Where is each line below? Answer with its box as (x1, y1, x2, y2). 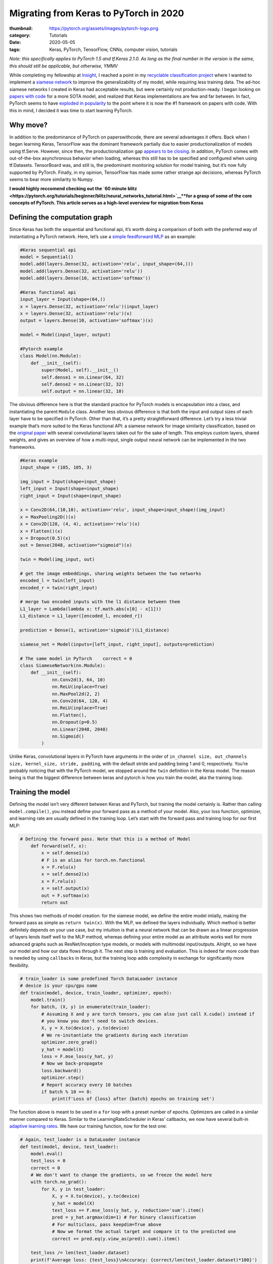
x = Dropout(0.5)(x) (20, 535, 71, 541)
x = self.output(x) (41, 885, 89, 891)
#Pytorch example (20, 346, 63, 352)
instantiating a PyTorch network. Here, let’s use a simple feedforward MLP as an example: (9, 233, 197, 240)
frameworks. (9, 444, 36, 450)
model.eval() (30, 1151, 63, 1156)
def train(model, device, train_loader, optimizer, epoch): (20, 990, 172, 996)
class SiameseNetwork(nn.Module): (20, 663, 106, 668)
